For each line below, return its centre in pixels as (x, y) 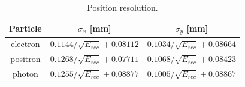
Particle (25, 28)
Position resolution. (123, 7)
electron (25, 44)
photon (25, 73)
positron (25, 59)
